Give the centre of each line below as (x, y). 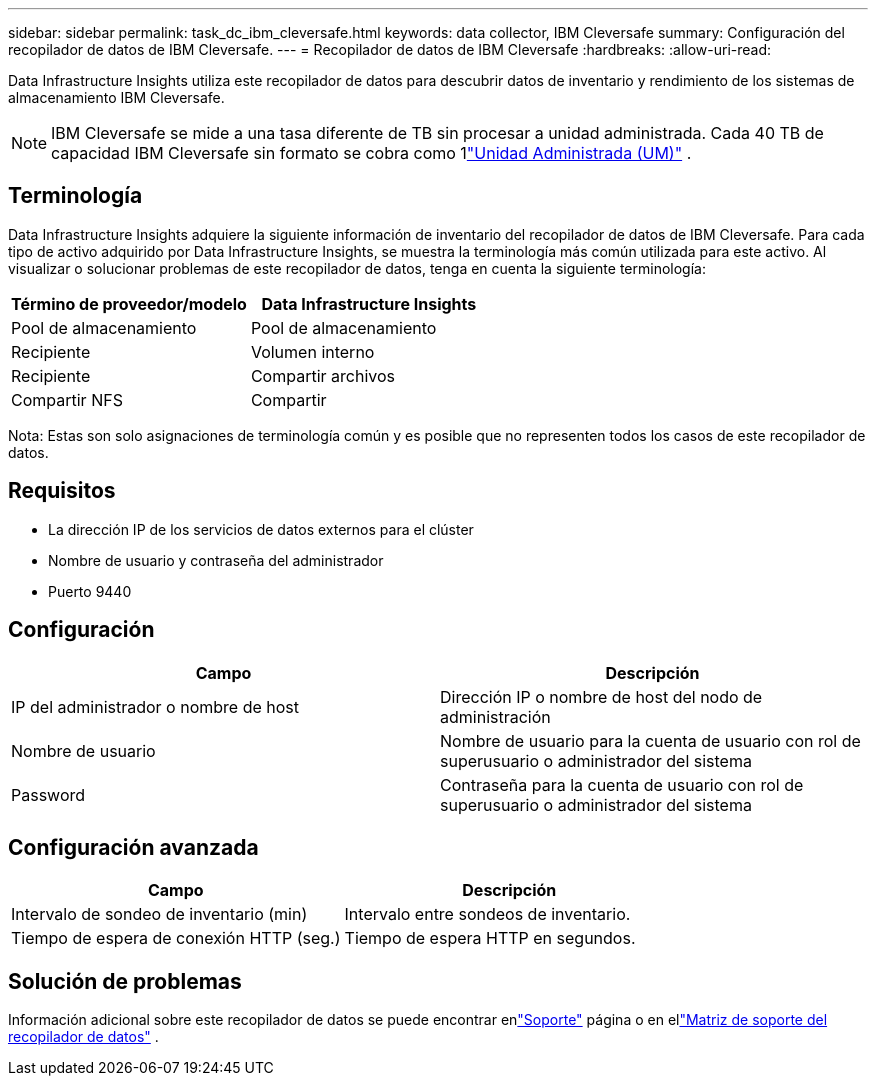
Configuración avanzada (133, 847)
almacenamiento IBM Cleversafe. (116, 97)
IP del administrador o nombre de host (155, 706)
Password (48, 794)
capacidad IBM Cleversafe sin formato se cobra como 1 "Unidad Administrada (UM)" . (371, 153)
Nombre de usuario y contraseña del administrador (216, 560)
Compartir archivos (322, 375)
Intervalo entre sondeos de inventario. (487, 914)
